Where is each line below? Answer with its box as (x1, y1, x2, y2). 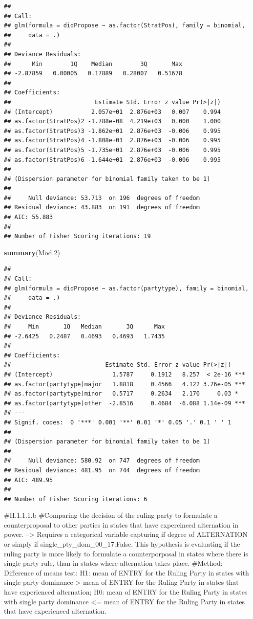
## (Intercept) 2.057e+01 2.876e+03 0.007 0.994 (4, 108, 221, 115)
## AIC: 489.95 (4, 476, 53, 484)
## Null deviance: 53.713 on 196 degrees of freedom (4, 194, 200, 201)
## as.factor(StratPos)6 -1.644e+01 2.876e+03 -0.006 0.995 (4, 156, 221, 163)
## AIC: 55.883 (4, 214, 53, 221)
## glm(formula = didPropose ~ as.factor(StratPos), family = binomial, (4, 22, 245, 29)
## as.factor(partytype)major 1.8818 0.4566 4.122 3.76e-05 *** (4, 380, 245, 388)
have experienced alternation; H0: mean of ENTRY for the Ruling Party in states (4, 587, 248, 597)
